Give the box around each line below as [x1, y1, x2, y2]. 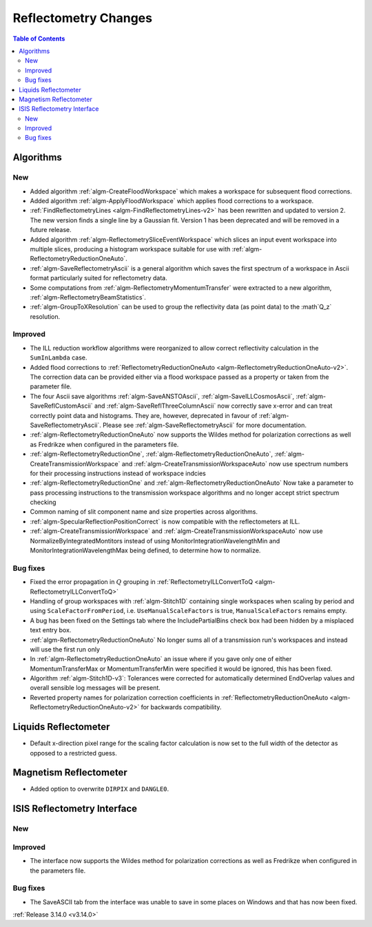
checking [30, 498, 56, 506]
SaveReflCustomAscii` [30, 402, 93, 410]
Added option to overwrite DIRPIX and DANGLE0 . [30, 785, 169, 793]
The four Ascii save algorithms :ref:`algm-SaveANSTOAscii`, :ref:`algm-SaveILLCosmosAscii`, [30, 392, 295, 400]
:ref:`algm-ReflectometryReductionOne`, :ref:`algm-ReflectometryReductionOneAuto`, [30, 450, 273, 458]
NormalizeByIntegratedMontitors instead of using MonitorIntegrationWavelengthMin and [30, 537, 280, 545]
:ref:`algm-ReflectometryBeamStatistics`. [30, 293, 146, 301]
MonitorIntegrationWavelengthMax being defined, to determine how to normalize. [30, 546, 261, 554]
